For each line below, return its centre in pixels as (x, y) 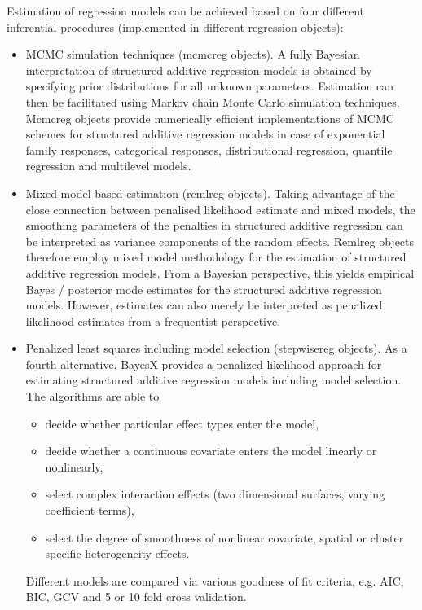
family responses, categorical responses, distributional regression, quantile (209, 149)
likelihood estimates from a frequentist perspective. (153, 320)
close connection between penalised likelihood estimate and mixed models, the (220, 209)
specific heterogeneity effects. (117, 553)
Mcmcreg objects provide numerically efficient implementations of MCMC (210, 118)
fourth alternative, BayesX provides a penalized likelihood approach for (204, 364)
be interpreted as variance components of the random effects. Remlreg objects (220, 241)
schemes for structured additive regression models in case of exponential (205, 134)
